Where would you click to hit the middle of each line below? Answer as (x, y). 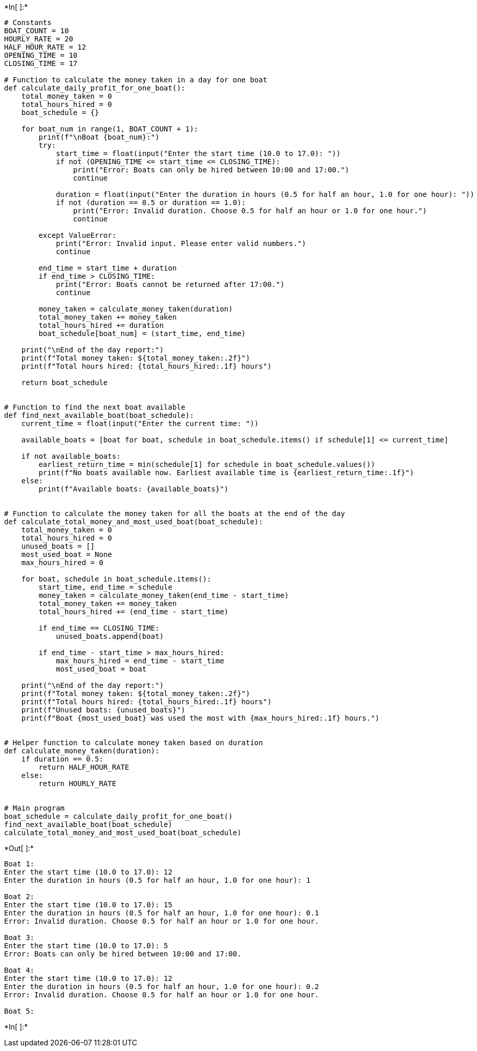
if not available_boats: (71, 456)
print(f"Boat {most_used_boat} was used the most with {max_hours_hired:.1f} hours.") (200, 718)
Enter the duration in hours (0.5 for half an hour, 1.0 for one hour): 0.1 (162, 913)
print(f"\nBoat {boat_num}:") (99, 137)
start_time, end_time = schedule (105, 587)
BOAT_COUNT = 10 (37, 31)
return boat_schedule (64, 383)
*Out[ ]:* (19, 848)
